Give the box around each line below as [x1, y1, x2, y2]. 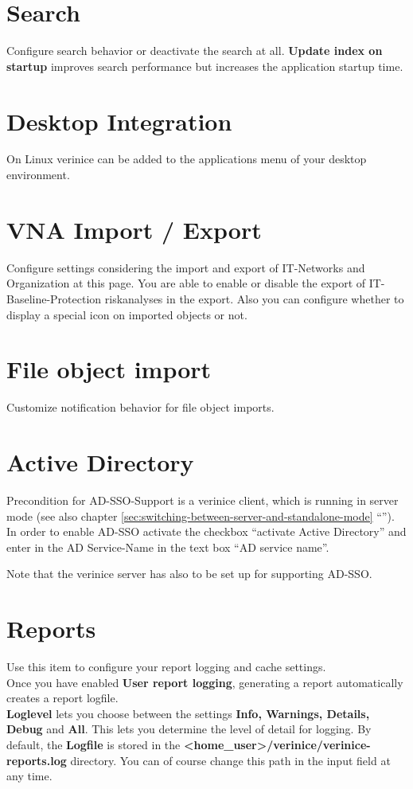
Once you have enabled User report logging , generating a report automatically [6, 674, 403, 690]
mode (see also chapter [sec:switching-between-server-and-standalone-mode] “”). [6, 507, 395, 524]
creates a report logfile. [6, 689, 119, 706]
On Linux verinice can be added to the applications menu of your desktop [6, 150, 367, 167]
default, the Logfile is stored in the [6, 736, 181, 753]
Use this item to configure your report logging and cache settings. [6, 658, 326, 675]
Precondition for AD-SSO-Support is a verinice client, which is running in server [6, 491, 399, 508]
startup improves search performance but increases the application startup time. [6, 57, 403, 74]
